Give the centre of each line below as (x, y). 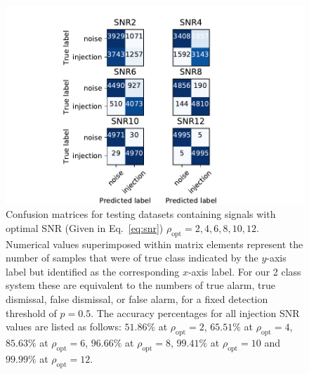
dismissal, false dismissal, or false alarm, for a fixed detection (137, 299)
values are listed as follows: (64, 327)
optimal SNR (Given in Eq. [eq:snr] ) (85, 227)
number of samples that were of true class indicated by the (132, 258)
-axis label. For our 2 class (244, 271)
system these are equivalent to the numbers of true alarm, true (140, 285)
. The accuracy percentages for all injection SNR (195, 312)
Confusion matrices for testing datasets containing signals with (141, 214)
